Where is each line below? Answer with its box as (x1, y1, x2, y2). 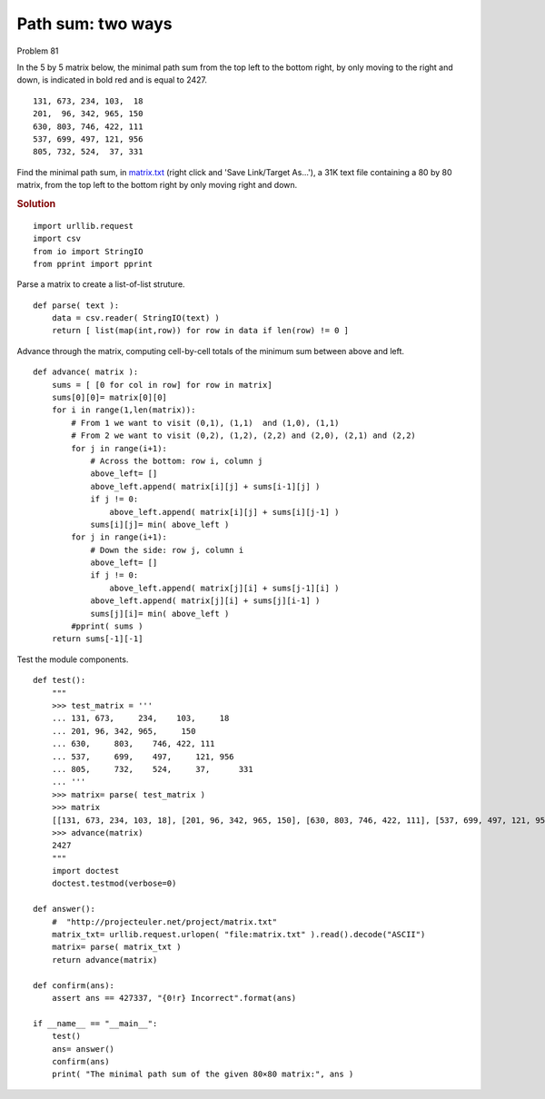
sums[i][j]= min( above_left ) (90, 519, 230, 530)
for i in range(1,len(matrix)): (51, 405, 196, 415)
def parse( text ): (33, 300, 120, 311)
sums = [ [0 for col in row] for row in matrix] (51, 380, 272, 390)
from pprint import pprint (33, 259, 154, 269)
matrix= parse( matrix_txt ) (51, 942, 182, 953)
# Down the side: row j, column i (90, 545, 244, 555)
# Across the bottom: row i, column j (90, 455, 263, 466)
